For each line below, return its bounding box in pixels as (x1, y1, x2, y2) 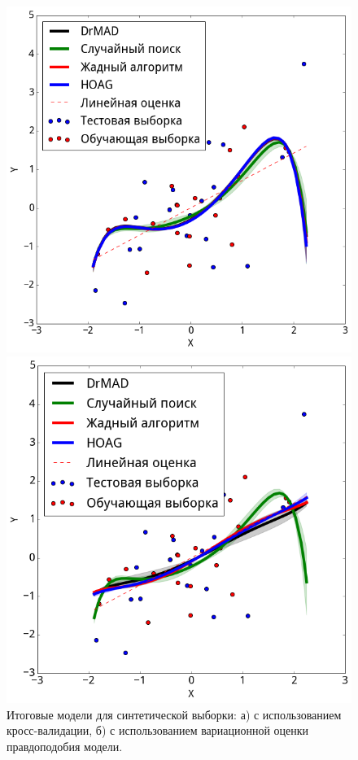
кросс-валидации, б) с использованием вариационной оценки (7, 722, 309, 739)
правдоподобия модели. (7, 737, 123, 754)
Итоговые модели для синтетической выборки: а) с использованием (7, 705, 342, 723)
